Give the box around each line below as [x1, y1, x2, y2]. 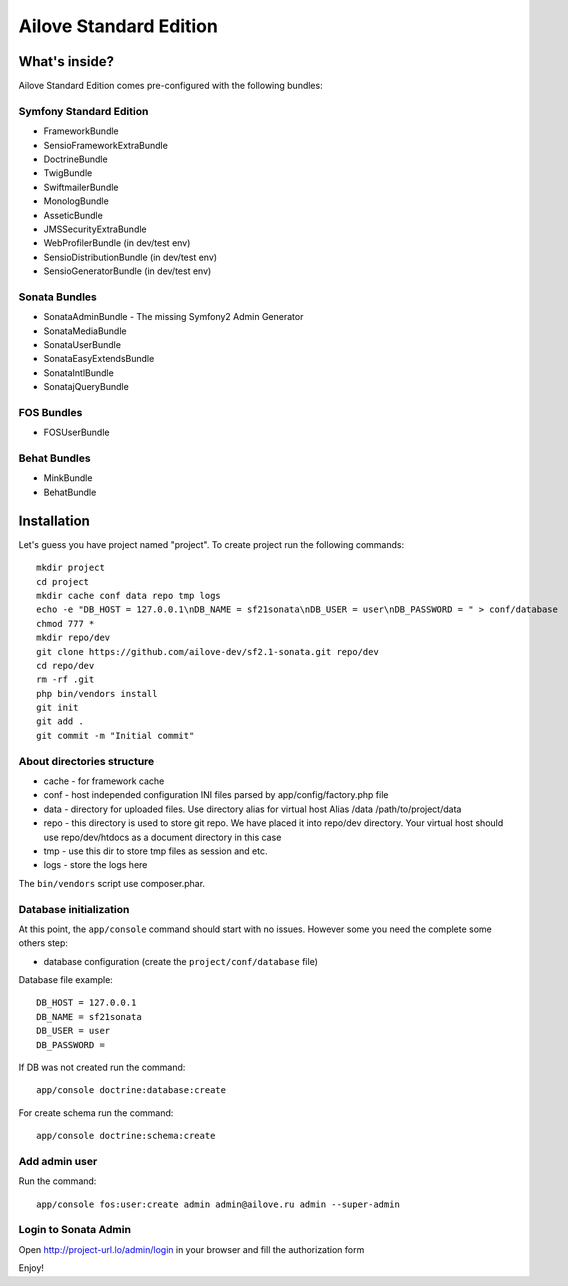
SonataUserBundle [43, 339, 122, 351]
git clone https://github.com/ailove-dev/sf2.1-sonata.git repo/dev [36, 646, 379, 657]
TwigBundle [43, 167, 93, 179]
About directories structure [18, 754, 155, 768]
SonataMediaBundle [43, 325, 127, 337]
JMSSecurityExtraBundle [43, 223, 147, 235]
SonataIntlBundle [43, 366, 114, 379]
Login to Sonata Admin [18, 1223, 132, 1237]
